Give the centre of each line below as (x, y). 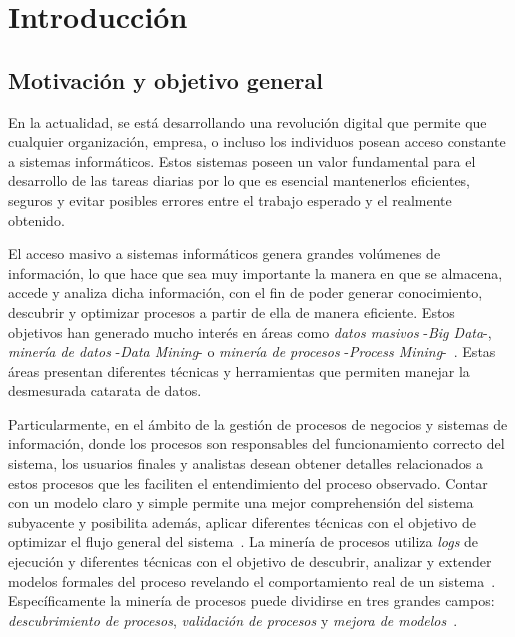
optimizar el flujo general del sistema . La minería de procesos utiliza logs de (243, 541)
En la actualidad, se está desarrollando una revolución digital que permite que (247, 121)
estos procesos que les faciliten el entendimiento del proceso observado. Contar (248, 482)
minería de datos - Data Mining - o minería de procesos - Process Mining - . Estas (252, 351)
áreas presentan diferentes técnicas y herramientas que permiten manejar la (239, 370)
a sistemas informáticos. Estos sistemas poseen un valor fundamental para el (242, 160)
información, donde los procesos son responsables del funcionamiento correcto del (256, 443)
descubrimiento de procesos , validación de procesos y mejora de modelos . (233, 619)
